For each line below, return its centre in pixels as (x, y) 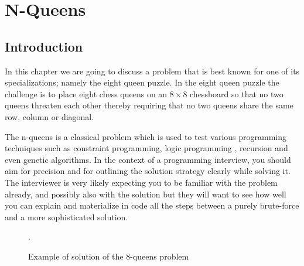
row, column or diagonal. (49, 116)
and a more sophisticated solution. (66, 216)
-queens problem (160, 256)
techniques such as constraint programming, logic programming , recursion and (146, 148)
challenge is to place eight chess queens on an (86, 93)
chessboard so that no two (237, 93)
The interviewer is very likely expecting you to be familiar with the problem (141, 182)
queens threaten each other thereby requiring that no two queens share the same (149, 105)
